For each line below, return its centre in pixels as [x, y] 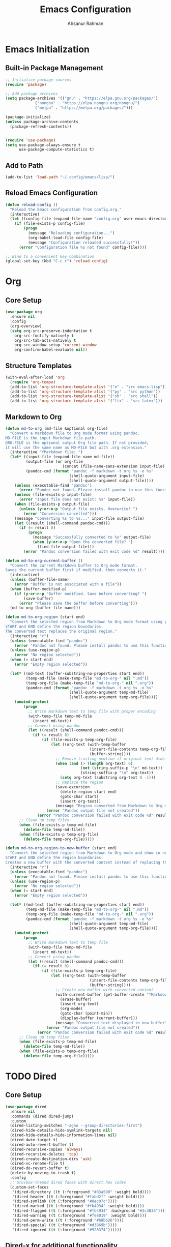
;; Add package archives [32, 94]
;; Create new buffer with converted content [104, 990]
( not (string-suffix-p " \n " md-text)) [122, 768]
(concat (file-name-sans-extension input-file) [113, 466]
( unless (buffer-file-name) [40, 580]
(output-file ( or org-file [54, 462]
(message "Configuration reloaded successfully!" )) [84, 243]
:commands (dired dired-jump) [42, 1116]
